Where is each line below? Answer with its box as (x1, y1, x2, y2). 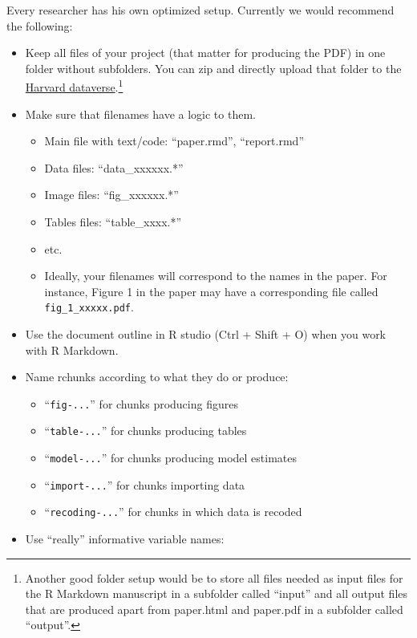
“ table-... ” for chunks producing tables (44, 422, 247, 439)
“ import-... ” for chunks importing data (44, 476, 245, 493)
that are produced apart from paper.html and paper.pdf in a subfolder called (25, 600, 403, 617)
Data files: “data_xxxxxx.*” (44, 159, 184, 176)
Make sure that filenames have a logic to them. (25, 105, 256, 122)
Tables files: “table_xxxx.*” (44, 213, 182, 230)
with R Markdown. (25, 341, 119, 358)
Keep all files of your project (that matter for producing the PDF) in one (25, 44, 386, 61)
